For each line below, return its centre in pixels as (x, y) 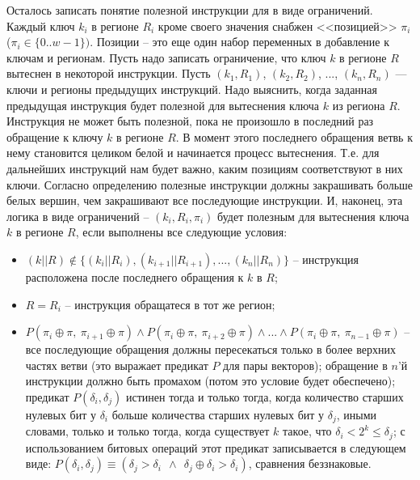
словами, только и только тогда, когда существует (147, 431)
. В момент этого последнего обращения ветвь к (294, 136)
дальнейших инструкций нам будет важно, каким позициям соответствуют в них (205, 168)
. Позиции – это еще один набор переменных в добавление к (240, 42)
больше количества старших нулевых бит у (218, 414)
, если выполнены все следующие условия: (181, 232)
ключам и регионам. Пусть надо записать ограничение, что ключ (166, 57)
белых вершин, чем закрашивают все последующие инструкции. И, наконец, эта (205, 200)
